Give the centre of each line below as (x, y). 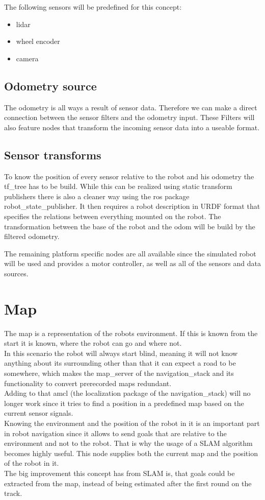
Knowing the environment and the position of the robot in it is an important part (132, 423)
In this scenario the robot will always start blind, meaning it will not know (121, 353)
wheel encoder (38, 41)
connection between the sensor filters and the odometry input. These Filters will (129, 117)
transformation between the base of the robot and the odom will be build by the (130, 226)
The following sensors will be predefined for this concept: (93, 7)
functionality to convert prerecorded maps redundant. (88, 383)
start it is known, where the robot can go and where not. (93, 343)
